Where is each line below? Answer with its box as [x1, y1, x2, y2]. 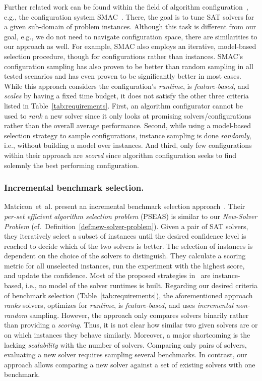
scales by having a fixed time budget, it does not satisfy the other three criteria [4, 90, 249, 101]
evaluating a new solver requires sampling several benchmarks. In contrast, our [4, 349, 247, 360]
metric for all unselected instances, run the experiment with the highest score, [4, 260, 245, 270]
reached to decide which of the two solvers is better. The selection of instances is [4, 240, 253, 251]
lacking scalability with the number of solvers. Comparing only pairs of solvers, [4, 339, 247, 350]
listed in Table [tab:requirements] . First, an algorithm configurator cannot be [4, 100, 243, 111]
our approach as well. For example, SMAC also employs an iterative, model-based [4, 41, 256, 51]
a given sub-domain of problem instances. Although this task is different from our [4, 21, 256, 32]
